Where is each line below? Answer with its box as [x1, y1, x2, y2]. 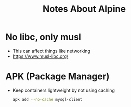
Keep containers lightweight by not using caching [12, 87, 115, 93]
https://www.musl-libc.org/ [12, 53, 69, 59]
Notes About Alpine [42, 3, 126, 15]
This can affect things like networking [12, 48, 90, 54]
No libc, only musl [5, 31, 81, 43]
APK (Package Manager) [5, 71, 110, 82]
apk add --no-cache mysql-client [12, 97, 83, 102]
